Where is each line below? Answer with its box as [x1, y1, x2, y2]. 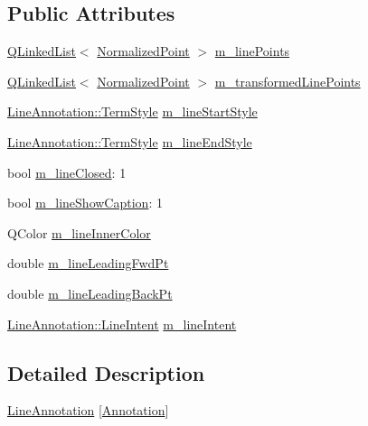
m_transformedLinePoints [214, 71, 361, 90]
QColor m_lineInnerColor [7, 223, 151, 242]
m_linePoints [214, 42, 290, 60]
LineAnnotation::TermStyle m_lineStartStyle [7, 102, 258, 121]
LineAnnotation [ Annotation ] [7, 401, 169, 420]
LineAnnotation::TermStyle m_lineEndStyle [7, 132, 252, 151]
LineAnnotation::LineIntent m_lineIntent [7, 314, 237, 333]
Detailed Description [7, 358, 205, 386]
